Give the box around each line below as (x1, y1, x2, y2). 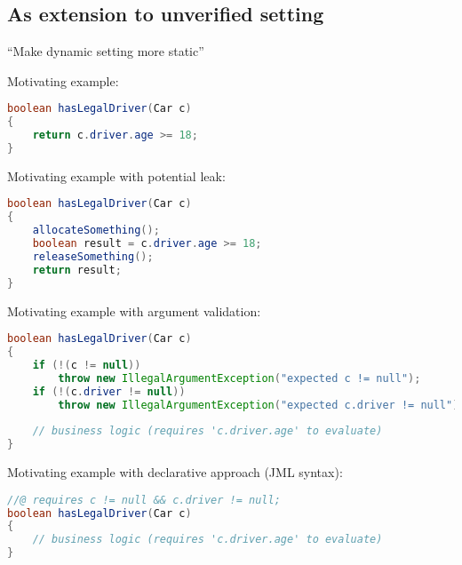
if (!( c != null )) (32, 358, 141, 371)
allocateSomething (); (32, 224, 160, 237)
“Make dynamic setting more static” (7, 42, 204, 60)
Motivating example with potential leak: (7, 166, 226, 185)
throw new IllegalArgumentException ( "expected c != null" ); (58, 371, 421, 385)
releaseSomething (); (32, 250, 154, 263)
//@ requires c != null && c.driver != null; (7, 493, 281, 506)
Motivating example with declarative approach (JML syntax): (7, 463, 343, 481)
